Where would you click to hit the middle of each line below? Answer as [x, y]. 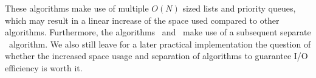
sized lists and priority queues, [239, 8]
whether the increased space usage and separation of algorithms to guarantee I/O [156, 56]
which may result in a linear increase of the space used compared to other [142, 20]
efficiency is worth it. [44, 67]
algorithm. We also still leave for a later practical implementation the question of [160, 44]
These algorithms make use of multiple [77, 8]
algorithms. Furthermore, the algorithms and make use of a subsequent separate [158, 32]
